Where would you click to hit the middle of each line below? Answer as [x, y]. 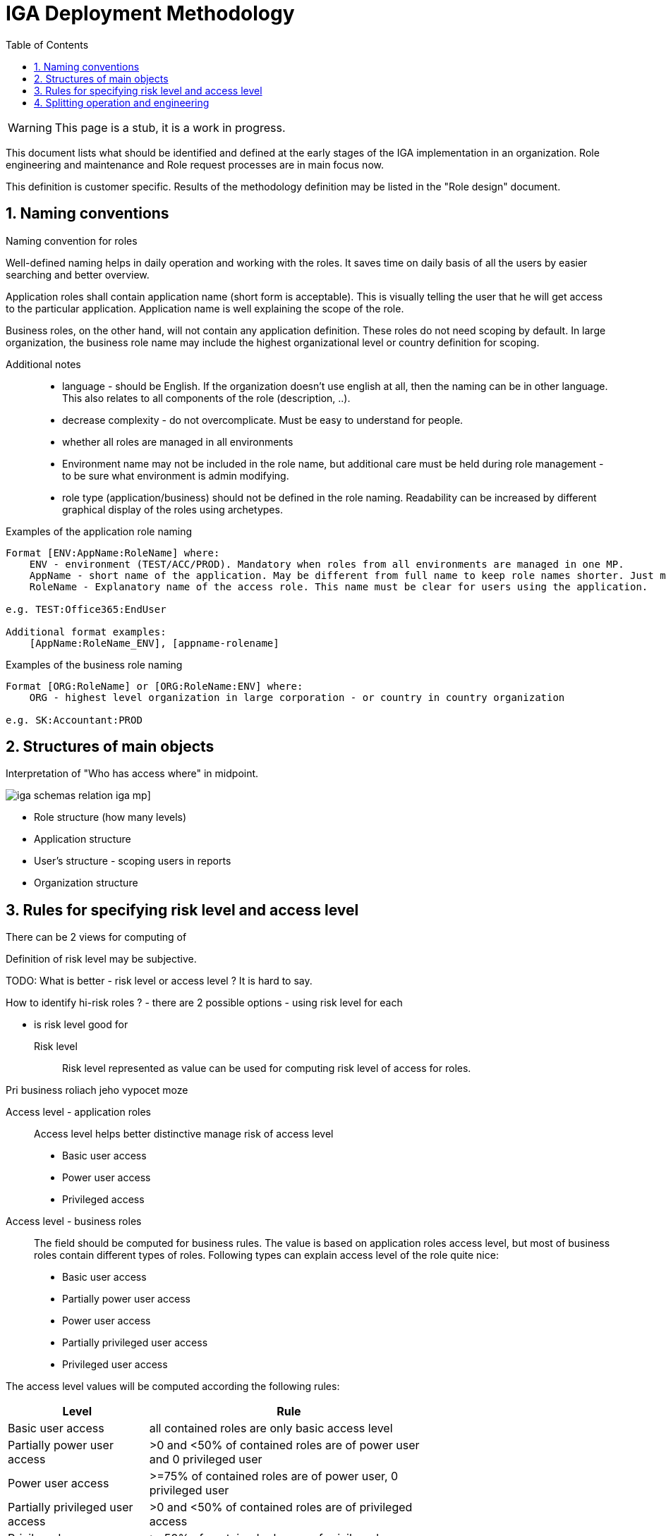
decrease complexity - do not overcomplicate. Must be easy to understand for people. [263, 420]
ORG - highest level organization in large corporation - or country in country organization [297, 697]
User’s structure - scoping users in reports [133, 861]
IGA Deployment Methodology [150, 13]
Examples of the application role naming [99, 531]
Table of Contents [47, 44]
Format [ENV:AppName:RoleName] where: [113, 553]
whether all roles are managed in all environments [178, 441]
